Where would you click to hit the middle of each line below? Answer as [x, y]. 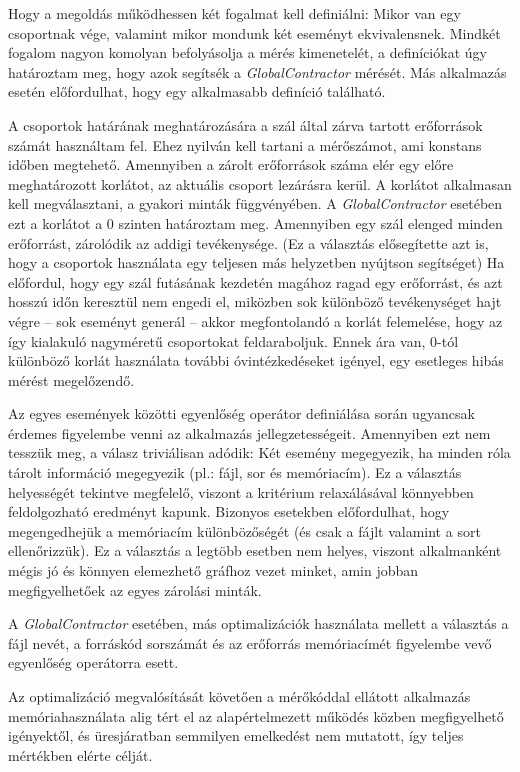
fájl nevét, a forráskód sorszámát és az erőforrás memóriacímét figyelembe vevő [250, 642]
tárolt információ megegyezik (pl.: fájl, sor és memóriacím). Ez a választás [235, 472]
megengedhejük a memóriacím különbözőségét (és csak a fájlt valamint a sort [244, 530]
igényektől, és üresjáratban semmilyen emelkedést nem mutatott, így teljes [236, 735]
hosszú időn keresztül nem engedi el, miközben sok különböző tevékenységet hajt [255, 301]
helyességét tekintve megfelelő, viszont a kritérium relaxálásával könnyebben [241, 491]
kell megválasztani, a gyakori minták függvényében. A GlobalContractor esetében [255, 203]
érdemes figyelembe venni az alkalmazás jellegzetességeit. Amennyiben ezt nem [249, 432]
